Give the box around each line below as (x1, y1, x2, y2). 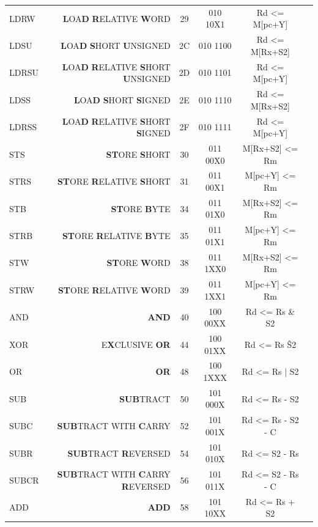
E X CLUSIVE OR (101, 337, 171, 350)
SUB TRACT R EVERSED (67, 446, 171, 459)
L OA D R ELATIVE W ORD (62, 12, 171, 24)
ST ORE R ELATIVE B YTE (62, 229, 171, 242)
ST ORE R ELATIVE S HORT (57, 175, 171, 188)
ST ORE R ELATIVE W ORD (57, 283, 171, 296)
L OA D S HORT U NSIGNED (61, 39, 171, 51)
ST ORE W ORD (106, 256, 171, 269)
